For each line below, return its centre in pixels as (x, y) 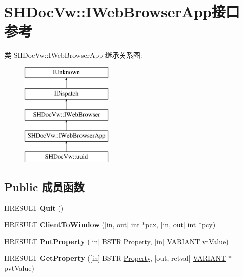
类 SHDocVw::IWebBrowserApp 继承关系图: (73, 55)
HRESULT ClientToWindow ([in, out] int (72, 224)
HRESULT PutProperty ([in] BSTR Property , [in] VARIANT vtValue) (116, 241)
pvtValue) (19, 268)
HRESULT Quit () (34, 207)
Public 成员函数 (44, 186)
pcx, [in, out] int (171, 224)
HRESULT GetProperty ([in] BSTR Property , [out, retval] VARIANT (115, 258)
